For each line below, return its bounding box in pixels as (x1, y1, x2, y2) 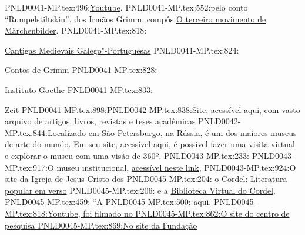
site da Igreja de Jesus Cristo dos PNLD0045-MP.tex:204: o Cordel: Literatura (5, 173, 287, 185)
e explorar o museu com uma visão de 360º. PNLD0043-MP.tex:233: (5, 149, 249, 161)
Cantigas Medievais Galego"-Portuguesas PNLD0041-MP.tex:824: (5, 44, 239, 56)
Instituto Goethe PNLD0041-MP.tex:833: (5, 83, 153, 95)
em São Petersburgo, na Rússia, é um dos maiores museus (88, 126, 297, 138)
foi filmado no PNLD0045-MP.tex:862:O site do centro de (83, 207, 290, 219)
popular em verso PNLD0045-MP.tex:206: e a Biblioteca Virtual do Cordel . (5, 184, 276, 196)
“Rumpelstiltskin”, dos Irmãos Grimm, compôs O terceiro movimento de (5, 12, 266, 25)
